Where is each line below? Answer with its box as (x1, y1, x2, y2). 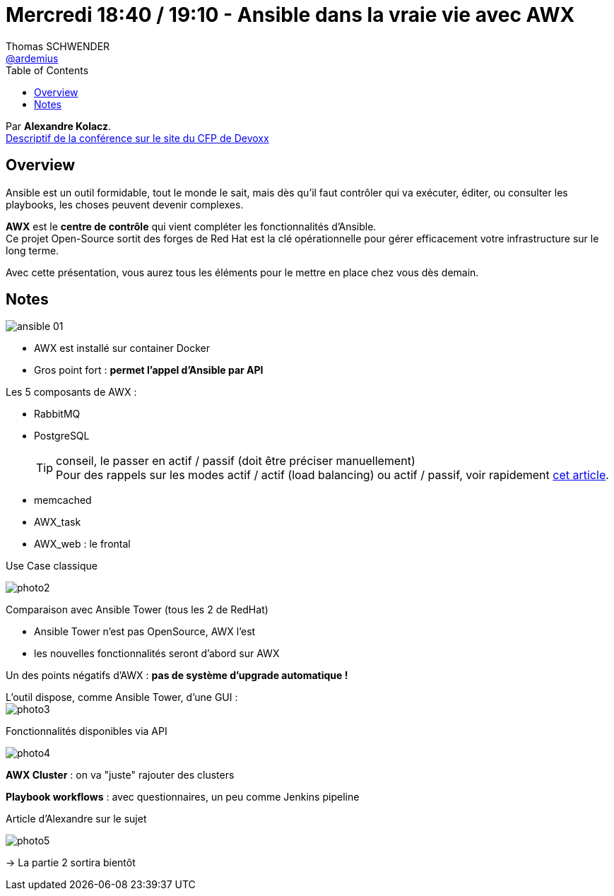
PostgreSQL (34, 430, 90, 442)
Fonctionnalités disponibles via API (6, 725, 167, 738)
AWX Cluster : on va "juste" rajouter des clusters (6, 769, 235, 782)
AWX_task (34, 516, 81, 529)
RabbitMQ (34, 408, 81, 420)
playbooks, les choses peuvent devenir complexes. (6, 198, 244, 211)
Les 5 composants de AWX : (6, 386, 137, 399)
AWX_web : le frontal (34, 538, 131, 550)
